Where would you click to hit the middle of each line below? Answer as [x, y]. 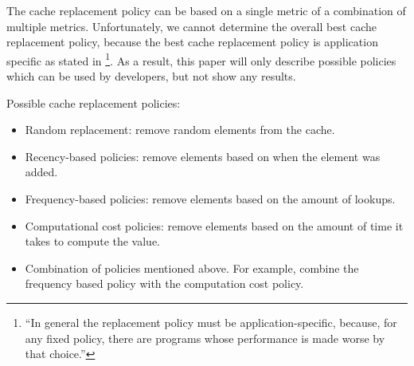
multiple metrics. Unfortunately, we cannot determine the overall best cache [192, 26]
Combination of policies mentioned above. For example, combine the [192, 268]
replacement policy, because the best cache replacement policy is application [192, 42]
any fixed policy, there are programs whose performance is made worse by [205, 338]
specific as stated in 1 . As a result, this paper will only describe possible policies [201, 59]
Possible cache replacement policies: [94, 102]
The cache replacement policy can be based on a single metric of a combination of [206, 10]
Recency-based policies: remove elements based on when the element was [203, 156]
